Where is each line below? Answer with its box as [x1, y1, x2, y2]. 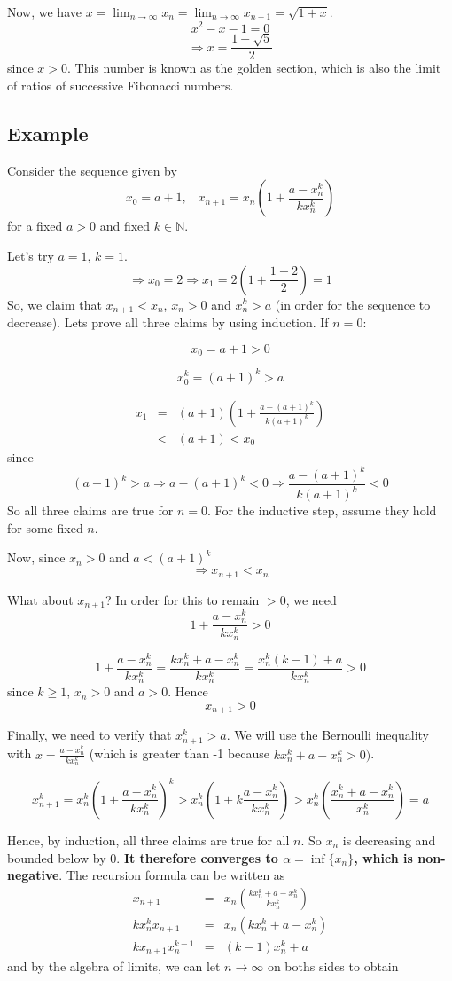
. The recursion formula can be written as [58, 866, 285, 884]
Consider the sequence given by [7, 161, 177, 179]
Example [7, 119, 89, 146]
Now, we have [7, 3, 82, 20]
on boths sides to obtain [267, 957, 399, 976]
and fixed [99, 216, 151, 235]
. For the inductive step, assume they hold [207, 501, 437, 520]
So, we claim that [7, 294, 102, 313]
